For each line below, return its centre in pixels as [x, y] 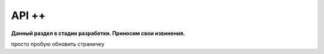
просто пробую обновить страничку [58, 44]
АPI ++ [28, 15]
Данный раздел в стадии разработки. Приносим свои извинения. [98, 33]
